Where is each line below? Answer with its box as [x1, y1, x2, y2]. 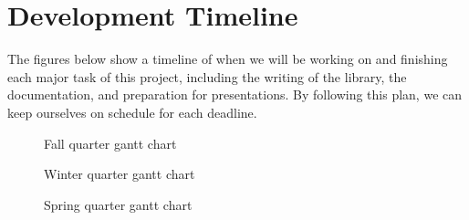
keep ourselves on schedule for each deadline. [7, 102, 257, 121]
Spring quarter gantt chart [44, 194, 193, 214]
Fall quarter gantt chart [44, 133, 177, 152]
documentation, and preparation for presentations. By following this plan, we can [7, 85, 463, 104]
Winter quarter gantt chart [44, 164, 195, 183]
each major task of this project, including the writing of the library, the [7, 67, 407, 86]
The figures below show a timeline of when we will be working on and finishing [7, 49, 448, 68]
